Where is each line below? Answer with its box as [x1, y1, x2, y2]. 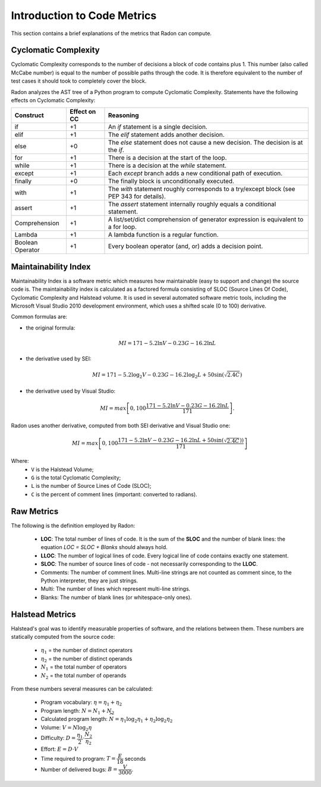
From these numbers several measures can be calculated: [11, 685, 153, 692]
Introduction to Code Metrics [11, 9, 157, 22]
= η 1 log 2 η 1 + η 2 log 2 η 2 [115, 716, 173, 724]
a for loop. [108, 223, 137, 231]
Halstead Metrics [11, 609, 77, 619]
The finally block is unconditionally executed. [108, 177, 235, 186]
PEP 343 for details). [108, 192, 166, 200]
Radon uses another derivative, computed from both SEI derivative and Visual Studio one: [11, 422, 231, 429]
